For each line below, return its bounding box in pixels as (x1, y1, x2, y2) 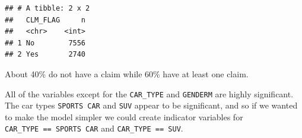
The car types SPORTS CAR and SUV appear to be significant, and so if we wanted (5, 99, 298, 111)
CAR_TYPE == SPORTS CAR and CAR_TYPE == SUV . (5, 122, 183, 134)
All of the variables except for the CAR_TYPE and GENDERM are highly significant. (5, 87, 294, 100)
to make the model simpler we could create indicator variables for (5, 110, 243, 123)
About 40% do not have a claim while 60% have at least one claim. (5, 67, 249, 80)
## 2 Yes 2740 (5, 50, 86, 59)
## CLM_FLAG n (5, 15, 86, 24)
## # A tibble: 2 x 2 (5, 4, 90, 12)
